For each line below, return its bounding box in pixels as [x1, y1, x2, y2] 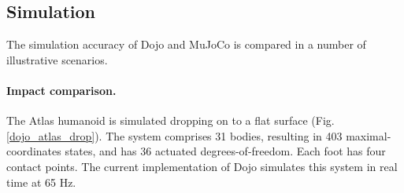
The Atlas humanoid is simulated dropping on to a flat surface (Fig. [6, 112, 335, 129]
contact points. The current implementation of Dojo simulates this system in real [6, 158, 398, 174]
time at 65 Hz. [6, 173, 76, 190]
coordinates [6, 143, 61, 159]
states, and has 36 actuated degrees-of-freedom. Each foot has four [65, 143, 386, 159]
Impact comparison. [6, 82, 117, 98]
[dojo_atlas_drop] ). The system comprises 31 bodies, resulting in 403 [6, 127, 343, 144]
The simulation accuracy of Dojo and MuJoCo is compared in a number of [6, 36, 366, 53]
